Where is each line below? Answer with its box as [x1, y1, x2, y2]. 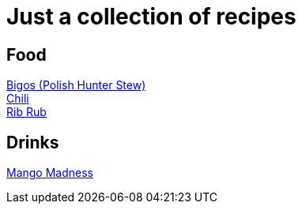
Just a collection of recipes [6, 3, 296, 30]
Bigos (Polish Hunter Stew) [6, 78, 146, 92]
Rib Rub [6, 105, 47, 119]
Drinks [6, 132, 59, 152]
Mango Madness [6, 166, 93, 180]
